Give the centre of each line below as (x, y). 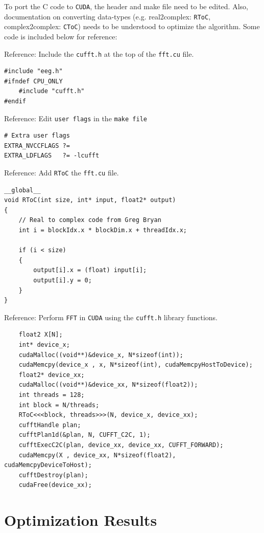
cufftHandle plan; (50, 425)
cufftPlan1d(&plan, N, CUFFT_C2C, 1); (85, 435)
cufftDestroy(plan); (53, 475)
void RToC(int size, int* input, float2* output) (90, 200)
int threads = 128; (52, 395)
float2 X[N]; (41, 335)
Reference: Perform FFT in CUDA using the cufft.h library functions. (111, 317)
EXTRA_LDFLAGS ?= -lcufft (52, 156)
